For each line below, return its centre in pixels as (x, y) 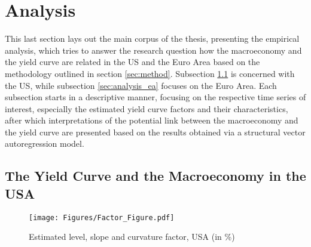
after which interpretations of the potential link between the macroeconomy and (152, 120)
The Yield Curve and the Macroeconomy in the (155, 176)
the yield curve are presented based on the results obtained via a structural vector (155, 132)
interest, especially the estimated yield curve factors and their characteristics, (147, 108)
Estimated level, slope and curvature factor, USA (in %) (132, 237)
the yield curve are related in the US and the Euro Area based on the (132, 62)
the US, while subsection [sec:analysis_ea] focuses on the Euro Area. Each (141, 85)
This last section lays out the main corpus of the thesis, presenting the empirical (152, 38)
